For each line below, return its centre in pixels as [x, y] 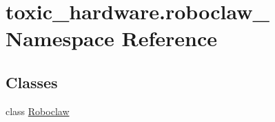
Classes [32, 82]
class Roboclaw [38, 111]
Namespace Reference [111, 38]
